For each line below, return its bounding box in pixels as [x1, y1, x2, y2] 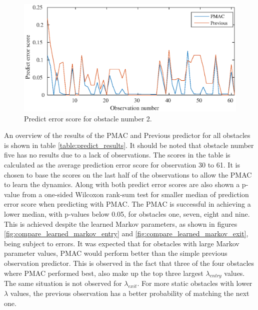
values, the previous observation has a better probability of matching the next [10, 287, 249, 298]
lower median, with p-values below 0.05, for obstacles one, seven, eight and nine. [4, 209, 250, 219]
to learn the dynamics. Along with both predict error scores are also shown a [4, 179, 240, 190]
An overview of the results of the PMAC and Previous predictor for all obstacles [4, 130, 250, 140]
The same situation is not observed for [4, 278, 122, 288]
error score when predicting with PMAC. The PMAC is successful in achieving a [4, 199, 251, 209]
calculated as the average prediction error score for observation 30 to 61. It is [4, 160, 240, 170]
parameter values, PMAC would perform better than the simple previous [4, 248, 227, 258]
